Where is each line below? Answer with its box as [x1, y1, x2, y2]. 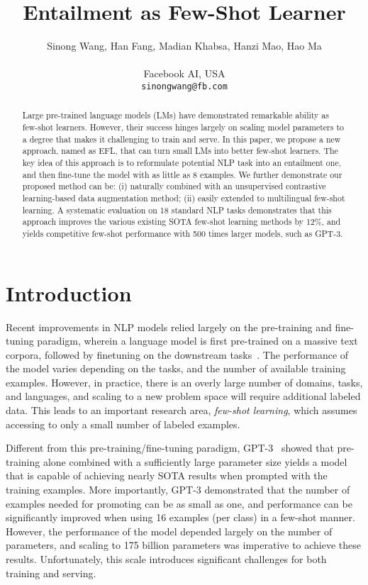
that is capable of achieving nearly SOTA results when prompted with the [6, 468, 328, 483]
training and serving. [6, 565, 96, 580]
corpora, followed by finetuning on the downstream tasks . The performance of [6, 347, 349, 362]
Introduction [6, 278, 132, 307]
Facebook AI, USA [143, 66, 225, 81]
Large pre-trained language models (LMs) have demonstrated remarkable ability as [22, 109, 329, 121]
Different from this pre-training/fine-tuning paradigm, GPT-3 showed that [6, 440, 334, 455]
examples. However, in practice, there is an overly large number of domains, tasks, [6, 374, 363, 389]
